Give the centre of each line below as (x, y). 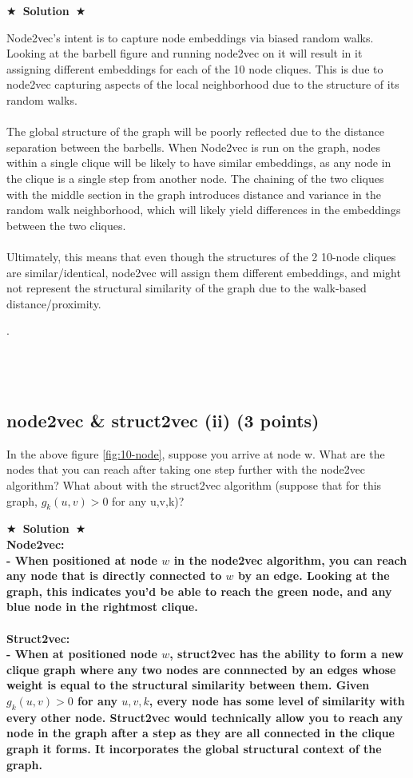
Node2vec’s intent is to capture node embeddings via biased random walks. (190, 37)
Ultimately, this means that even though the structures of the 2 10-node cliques (201, 256)
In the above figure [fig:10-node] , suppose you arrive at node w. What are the (196, 453)
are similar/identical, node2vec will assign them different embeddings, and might (204, 272)
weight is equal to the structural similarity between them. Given (188, 685)
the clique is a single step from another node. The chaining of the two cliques (195, 178)
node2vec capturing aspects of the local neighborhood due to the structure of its (203, 84)
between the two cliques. (66, 225)
